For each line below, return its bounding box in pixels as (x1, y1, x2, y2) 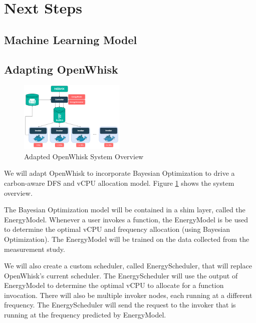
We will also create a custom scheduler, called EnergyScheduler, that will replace (4, 260, 252, 271)
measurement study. (4, 243, 65, 254)
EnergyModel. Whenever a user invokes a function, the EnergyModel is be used (4, 214, 248, 224)
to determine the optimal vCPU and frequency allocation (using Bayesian (4, 224, 230, 234)
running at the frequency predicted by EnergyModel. (4, 309, 166, 320)
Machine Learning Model (4, 32, 137, 47)
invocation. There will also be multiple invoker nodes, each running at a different (4, 289, 252, 300)
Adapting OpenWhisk (4, 61, 118, 77)
